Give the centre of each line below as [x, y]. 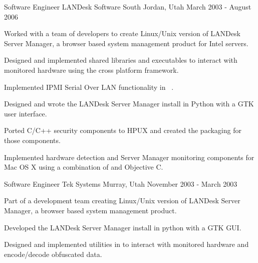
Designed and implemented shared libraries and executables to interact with [121, 60]
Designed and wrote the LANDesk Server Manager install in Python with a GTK [129, 104]
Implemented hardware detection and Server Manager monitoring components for [129, 157]
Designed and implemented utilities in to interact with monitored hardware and [126, 244]
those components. [32, 140]
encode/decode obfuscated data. [53, 254]
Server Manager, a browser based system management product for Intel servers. [126, 43]
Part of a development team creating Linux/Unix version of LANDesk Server [122, 201]
